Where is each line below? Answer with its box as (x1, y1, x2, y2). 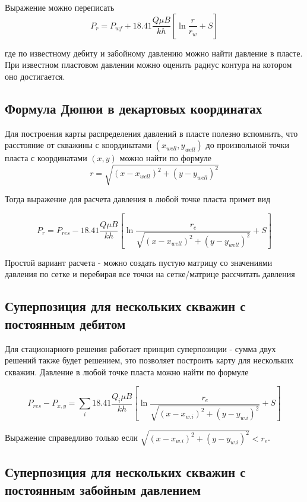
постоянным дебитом (5, 314, 126, 332)
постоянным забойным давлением (5, 480, 201, 498)
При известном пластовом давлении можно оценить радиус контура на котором (5, 58, 292, 71)
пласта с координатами (5, 152, 87, 164)
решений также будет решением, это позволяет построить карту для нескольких (5, 354, 294, 366)
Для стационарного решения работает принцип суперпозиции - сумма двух (5, 342, 276, 354)
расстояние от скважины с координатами (5, 139, 152, 151)
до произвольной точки (205, 139, 290, 151)
